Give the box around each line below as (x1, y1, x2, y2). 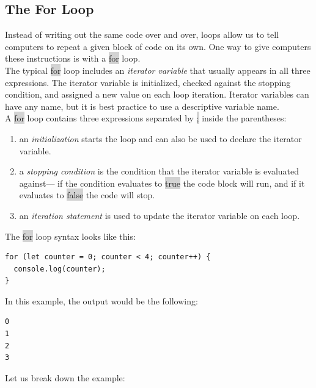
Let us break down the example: (5, 371, 125, 384)
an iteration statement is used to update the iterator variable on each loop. (19, 209, 300, 221)
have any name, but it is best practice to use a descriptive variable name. (5, 99, 279, 112)
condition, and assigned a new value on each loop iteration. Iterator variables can (5, 88, 309, 101)
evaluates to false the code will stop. (19, 189, 155, 201)
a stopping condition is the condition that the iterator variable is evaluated (19, 165, 299, 178)
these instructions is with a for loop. (5, 52, 141, 65)
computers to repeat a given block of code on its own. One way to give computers (5, 40, 311, 52)
